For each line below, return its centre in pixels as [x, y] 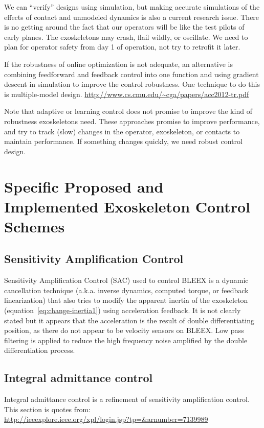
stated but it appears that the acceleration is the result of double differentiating [129, 320]
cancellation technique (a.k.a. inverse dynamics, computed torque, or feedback [126, 290]
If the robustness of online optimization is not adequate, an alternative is [118, 64]
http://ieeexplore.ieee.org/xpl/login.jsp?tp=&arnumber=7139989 [106, 419]
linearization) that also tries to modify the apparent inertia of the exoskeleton [126, 300]
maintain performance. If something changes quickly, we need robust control [123, 141]
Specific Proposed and [84, 186]
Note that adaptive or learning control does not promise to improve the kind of [128, 111]
